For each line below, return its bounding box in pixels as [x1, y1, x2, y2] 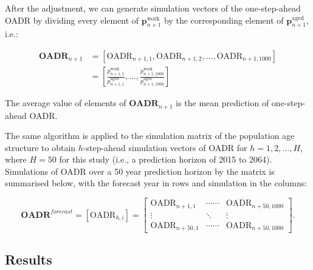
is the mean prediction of [176, 96, 269, 109]
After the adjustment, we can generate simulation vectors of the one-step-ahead [5, 2, 301, 14]
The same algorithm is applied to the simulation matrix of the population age [5, 129, 295, 142]
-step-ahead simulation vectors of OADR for [83, 141, 247, 154]
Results [5, 250, 52, 269]
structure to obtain [5, 141, 76, 154]
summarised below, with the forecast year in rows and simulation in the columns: [5, 177, 308, 189]
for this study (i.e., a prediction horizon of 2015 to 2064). [59, 153, 272, 166]
